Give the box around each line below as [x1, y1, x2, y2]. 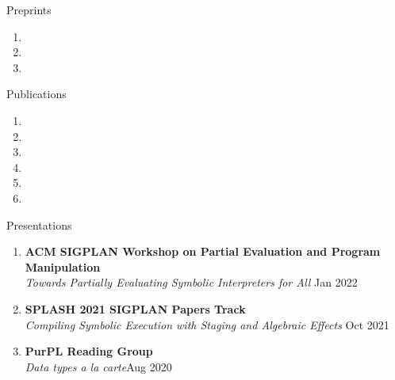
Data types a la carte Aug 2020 [25, 358, 172, 374]
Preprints [6, 2, 52, 17]
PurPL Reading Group [25, 343, 153, 359]
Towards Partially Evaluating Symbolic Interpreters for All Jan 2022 [25, 274, 358, 291]
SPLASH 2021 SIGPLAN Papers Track [25, 300, 246, 317]
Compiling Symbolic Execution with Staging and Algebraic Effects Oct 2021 [25, 316, 389, 332]
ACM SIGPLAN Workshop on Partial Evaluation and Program [25, 243, 381, 260]
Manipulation [25, 258, 101, 275]
